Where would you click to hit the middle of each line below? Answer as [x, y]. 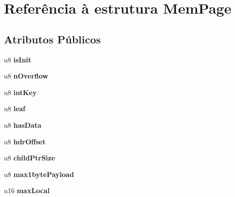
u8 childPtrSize [29, 158]
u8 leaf [15, 108]
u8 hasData [23, 125]
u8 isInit [18, 59]
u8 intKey [20, 92]
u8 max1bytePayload [39, 174]
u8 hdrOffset [25, 141]
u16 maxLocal [27, 190]
